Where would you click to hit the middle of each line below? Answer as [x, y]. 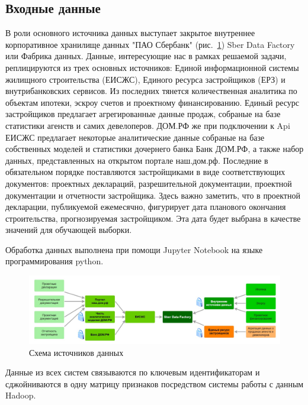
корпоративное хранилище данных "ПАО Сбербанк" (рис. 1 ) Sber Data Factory [150, 44]
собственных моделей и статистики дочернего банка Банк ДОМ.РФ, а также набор [155, 149]
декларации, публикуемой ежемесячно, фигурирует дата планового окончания [146, 207]
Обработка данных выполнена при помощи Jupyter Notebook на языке [134, 249]
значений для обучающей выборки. [69, 230]
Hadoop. [21, 395]
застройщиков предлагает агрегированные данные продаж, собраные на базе [143, 114]
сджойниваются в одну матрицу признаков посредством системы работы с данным [155, 383]
